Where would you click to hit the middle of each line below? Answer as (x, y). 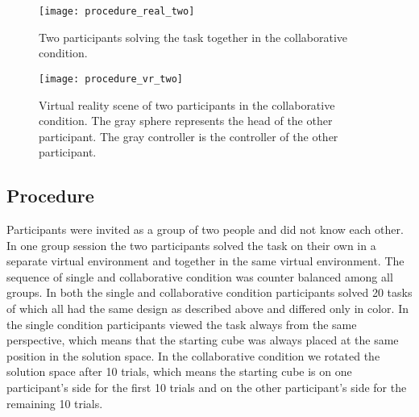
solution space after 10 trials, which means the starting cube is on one (179, 371)
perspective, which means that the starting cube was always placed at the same (203, 340)
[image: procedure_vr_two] (111, 79)
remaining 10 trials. (55, 403)
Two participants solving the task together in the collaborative (193, 37)
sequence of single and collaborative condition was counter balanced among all (200, 276)
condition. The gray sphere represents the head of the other (186, 121)
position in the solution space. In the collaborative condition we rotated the (193, 355)
